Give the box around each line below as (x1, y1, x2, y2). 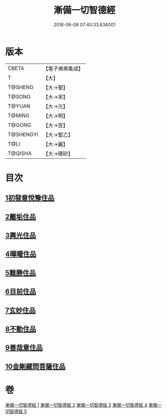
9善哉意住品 (5, 343, 43, 352)
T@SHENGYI (8, 131, 39, 138)
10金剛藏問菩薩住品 (5, 362, 66, 371)
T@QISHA (8, 150, 32, 157)
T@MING (8, 112, 30, 119)
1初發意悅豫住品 (5, 194, 55, 202)
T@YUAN (8, 102, 31, 109)
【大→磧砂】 (43, 150, 73, 157)
